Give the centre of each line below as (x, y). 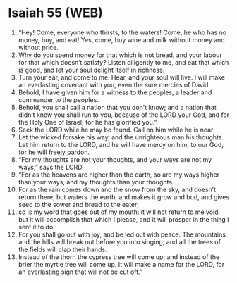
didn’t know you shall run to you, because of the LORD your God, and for (124, 115)
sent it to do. (36, 227)
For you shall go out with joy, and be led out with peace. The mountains (122, 234)
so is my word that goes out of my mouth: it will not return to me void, (119, 212)
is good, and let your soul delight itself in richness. (91, 70)
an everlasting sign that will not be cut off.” (80, 272)
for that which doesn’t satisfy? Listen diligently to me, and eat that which (123, 62)
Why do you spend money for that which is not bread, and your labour (120, 55)
